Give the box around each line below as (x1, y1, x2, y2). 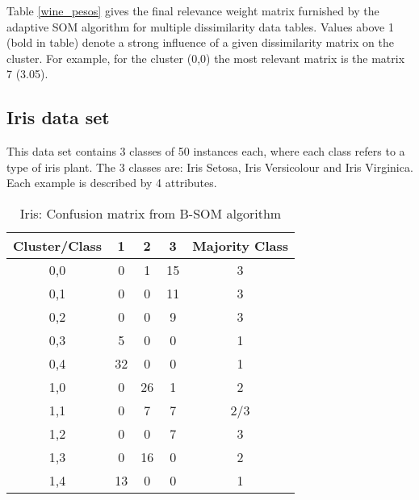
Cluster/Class (13, 235, 103, 255)
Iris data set (6, 105, 110, 130)
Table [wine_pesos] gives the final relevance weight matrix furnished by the (6, 2, 379, 19)
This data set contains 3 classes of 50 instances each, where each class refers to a (6, 143, 405, 160)
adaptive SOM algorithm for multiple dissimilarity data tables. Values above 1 (6, 18, 394, 35)
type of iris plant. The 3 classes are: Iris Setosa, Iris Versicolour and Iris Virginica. (6, 158, 413, 175)
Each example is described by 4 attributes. (6, 174, 217, 191)
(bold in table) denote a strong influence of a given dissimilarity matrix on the (6, 34, 394, 51)
